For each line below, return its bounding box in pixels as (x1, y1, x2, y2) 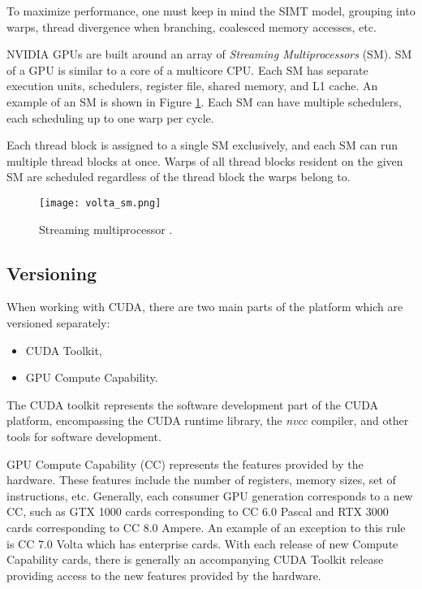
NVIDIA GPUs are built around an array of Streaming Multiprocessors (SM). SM (6, 45, 412, 63)
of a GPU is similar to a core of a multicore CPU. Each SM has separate (6, 61, 368, 78)
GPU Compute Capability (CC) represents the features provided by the (6, 455, 364, 472)
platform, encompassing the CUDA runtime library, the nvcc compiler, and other (6, 412, 409, 429)
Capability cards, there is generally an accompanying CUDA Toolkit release (6, 551, 384, 568)
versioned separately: (6, 314, 110, 331)
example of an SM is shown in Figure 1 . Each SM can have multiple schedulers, (6, 93, 402, 110)
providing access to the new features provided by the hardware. (6, 566, 321, 583)
